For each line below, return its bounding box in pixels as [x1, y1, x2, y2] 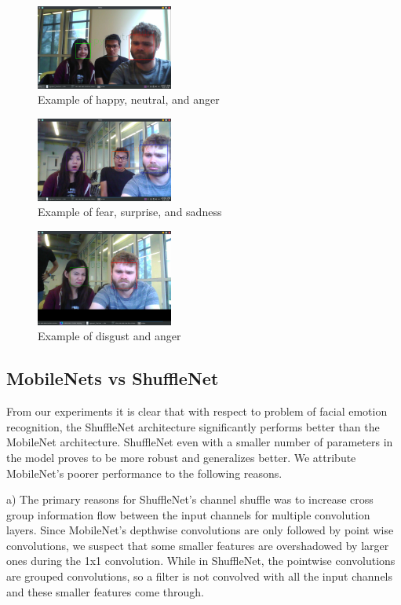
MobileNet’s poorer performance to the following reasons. [6, 464, 283, 481]
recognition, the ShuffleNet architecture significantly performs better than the [6, 418, 380, 434]
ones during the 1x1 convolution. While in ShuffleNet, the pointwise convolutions [6, 552, 396, 569]
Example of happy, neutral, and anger [38, 91, 220, 108]
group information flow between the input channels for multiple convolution [6, 506, 370, 522]
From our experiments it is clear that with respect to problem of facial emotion [6, 403, 388, 420]
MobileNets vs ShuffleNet [6, 366, 219, 390]
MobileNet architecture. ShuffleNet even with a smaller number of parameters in [6, 434, 393, 450]
